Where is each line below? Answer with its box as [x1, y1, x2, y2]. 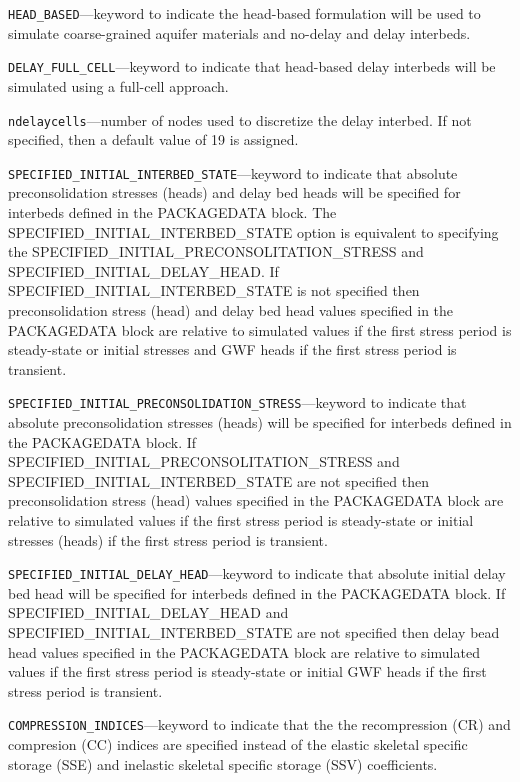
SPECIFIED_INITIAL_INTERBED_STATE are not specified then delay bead [8, 622, 500, 642]
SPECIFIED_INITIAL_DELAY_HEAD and [8, 602, 289, 623]
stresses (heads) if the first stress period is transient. [8, 529, 328, 550]
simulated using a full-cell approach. [8, 75, 229, 96]
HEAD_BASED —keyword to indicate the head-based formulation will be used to [8, 3, 481, 23]
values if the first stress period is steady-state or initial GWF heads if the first [8, 661, 487, 682]
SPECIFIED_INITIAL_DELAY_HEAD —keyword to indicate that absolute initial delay [8, 563, 506, 584]
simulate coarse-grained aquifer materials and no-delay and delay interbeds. [8, 22, 471, 43]
